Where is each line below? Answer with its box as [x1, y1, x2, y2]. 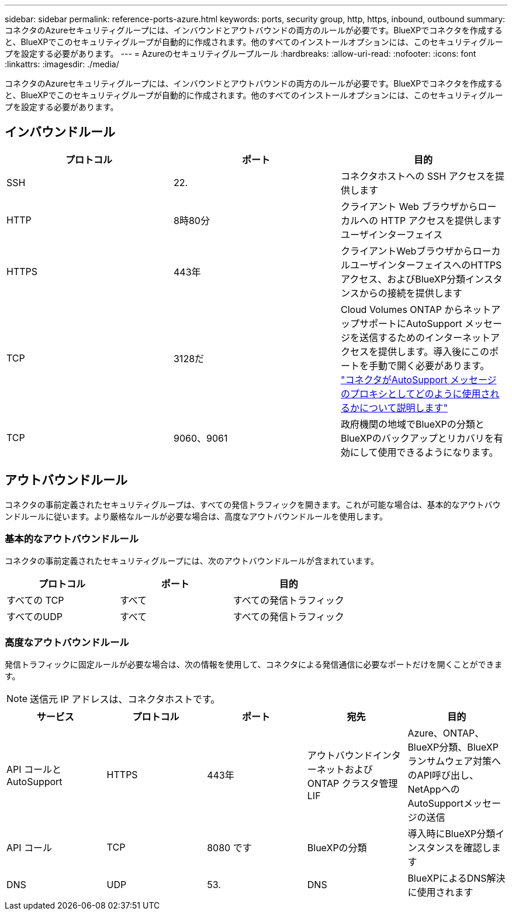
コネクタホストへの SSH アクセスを [340, 170, 495, 182]
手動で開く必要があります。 [368, 359, 490, 371]
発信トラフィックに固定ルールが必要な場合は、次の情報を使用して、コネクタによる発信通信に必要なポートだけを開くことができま [5, 659, 503, 670]
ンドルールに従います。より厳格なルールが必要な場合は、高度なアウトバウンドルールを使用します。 [5, 511, 388, 521]
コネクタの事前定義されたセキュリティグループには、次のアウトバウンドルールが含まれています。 [5, 556, 379, 566]
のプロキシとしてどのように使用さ [340, 387, 490, 400]
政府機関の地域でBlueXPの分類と [340, 418, 485, 430]
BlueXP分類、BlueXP [407, 741, 499, 754]
